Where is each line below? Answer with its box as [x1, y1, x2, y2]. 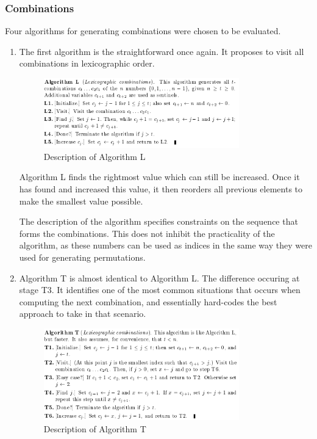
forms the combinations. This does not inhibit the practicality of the [19, 227, 275, 239]
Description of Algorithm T [43, 422, 146, 435]
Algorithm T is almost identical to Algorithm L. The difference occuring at [19, 271, 300, 284]
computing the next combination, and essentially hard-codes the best [19, 295, 277, 308]
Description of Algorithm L [43, 150, 146, 162]
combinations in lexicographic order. [19, 57, 155, 70]
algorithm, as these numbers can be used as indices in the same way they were [19, 239, 312, 252]
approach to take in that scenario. [19, 307, 146, 320]
